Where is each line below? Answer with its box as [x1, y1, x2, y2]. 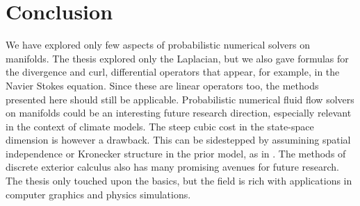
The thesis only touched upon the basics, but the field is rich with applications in [6, 173, 352, 188]
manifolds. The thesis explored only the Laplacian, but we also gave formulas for [6, 51, 349, 65]
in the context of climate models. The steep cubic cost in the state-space [6, 119, 314, 133]
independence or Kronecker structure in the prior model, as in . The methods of [6, 146, 346, 160]
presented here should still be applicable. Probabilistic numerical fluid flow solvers [6, 92, 354, 106]
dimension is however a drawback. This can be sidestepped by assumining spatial [6, 132, 351, 147]
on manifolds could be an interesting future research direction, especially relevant [6, 105, 352, 120]
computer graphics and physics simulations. [6, 187, 191, 201]
